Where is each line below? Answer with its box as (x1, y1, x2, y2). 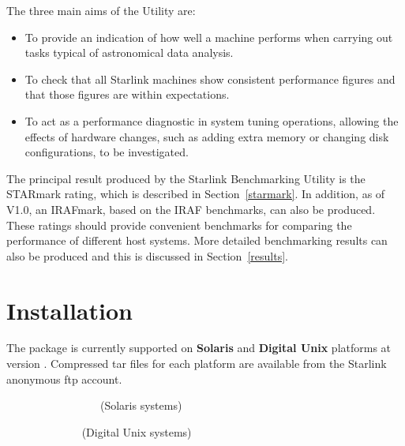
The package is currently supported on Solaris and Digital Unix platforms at (6, 339, 392, 356)
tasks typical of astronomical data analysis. (24, 44, 234, 61)
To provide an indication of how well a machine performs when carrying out (24, 28, 393, 45)
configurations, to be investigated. (24, 144, 189, 160)
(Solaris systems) (99, 397, 182, 414)
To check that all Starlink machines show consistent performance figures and (24, 70, 396, 87)
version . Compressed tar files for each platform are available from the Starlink (6, 355, 387, 372)
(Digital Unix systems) (81, 423, 192, 440)
